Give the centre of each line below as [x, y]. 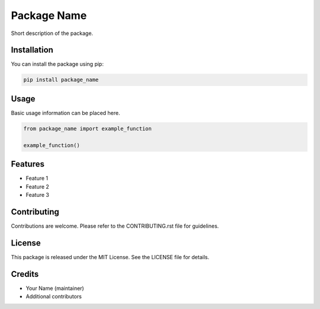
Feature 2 [38, 186]
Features [28, 164]
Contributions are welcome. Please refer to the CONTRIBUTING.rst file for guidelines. [115, 226]
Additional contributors [54, 297]
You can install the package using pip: [57, 64]
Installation [32, 50]
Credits [25, 274]
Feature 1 [37, 179]
